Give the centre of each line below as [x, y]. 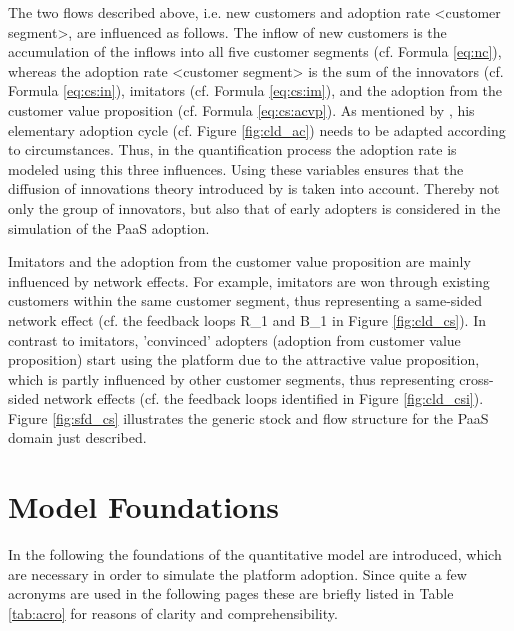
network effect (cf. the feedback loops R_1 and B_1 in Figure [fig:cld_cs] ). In [247, 319]
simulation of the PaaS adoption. [109, 227]
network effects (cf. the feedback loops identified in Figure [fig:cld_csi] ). [263, 398]
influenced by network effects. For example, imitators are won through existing [249, 280]
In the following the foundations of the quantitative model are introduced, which [255, 554]
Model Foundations [144, 506]
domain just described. [77, 437]
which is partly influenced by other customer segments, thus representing [231, 378]
